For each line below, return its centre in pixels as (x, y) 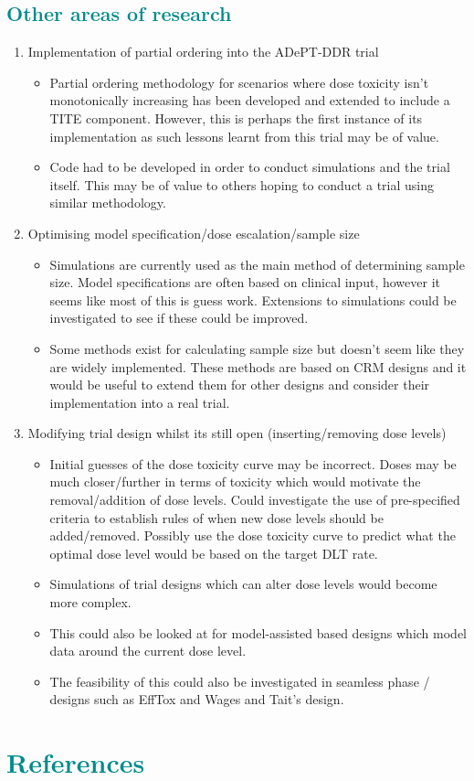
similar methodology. (108, 203)
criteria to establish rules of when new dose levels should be (216, 517)
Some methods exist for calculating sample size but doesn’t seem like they (257, 348)
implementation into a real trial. (140, 402)
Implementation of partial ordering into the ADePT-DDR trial (203, 52)
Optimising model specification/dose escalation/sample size (194, 233)
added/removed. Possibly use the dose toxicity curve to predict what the (253, 535)
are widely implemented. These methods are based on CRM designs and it (258, 366)
